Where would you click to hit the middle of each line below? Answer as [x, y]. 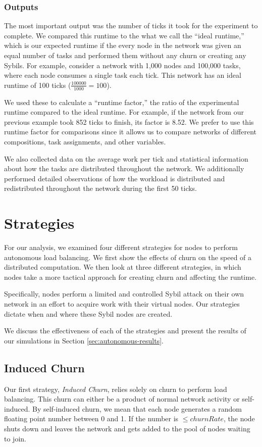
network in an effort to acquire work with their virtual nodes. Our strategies [122, 304]
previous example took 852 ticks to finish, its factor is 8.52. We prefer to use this [129, 121]
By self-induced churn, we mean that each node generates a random [137, 408]
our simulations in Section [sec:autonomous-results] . [84, 340]
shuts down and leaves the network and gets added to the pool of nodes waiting [127, 428]
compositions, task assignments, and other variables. [85, 141]
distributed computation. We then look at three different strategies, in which [123, 267]
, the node [239, 418]
